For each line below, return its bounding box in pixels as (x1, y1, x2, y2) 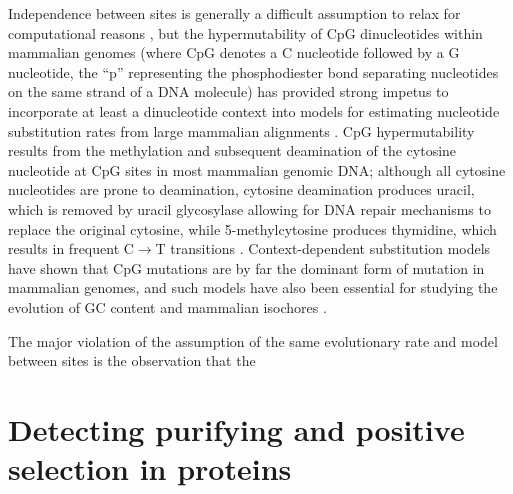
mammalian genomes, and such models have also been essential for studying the (8, 277, 498, 298)
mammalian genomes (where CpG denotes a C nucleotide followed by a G (8, 42, 460, 63)
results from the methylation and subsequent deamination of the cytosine (8, 140, 457, 161)
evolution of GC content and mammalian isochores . (8, 296, 327, 317)
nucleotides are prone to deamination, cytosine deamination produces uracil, (8, 179, 475, 200)
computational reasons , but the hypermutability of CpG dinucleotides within (8, 22, 483, 43)
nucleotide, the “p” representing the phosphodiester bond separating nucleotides (8, 61, 499, 82)
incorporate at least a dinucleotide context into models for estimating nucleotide (8, 100, 500, 121)
